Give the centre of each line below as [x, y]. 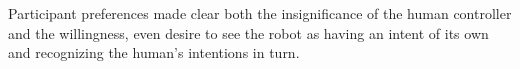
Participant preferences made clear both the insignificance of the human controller [260, 13]
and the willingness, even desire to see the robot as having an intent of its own [248, 32]
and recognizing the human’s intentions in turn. [154, 52]
